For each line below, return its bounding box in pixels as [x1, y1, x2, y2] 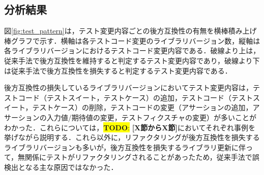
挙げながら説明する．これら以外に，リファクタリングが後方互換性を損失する [4, 132, 260, 143]
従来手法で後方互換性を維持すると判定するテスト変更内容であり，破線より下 [4, 55, 260, 65]
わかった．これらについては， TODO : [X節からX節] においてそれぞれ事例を [4, 122, 256, 132]
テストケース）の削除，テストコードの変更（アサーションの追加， [32, 102, 253, 113]
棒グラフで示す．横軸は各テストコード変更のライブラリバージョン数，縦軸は [4, 35, 260, 46]
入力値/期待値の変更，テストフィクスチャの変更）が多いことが [46, 112, 256, 122]
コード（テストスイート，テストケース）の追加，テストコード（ [18, 92, 231, 102]
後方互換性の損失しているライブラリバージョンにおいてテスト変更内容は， [4, 82, 253, 93]
